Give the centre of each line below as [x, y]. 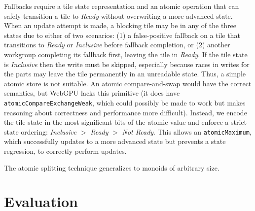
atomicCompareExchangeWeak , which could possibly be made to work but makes [125, 102]
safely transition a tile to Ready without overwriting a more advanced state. [118, 16]
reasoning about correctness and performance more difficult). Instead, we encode [126, 112]
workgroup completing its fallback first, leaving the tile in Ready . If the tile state [126, 54]
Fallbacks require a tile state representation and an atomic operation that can [122, 6]
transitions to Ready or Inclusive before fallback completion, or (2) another [117, 45]
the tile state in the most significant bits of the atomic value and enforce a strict [125, 122]
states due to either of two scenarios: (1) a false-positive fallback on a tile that [122, 35]
